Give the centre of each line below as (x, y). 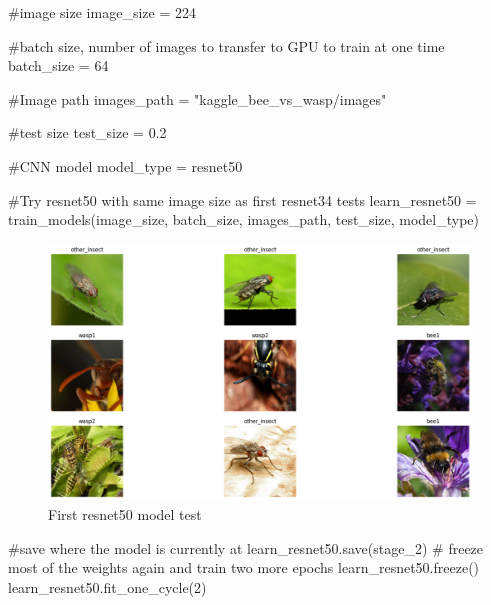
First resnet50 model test (125, 514)
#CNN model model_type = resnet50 (125, 165)
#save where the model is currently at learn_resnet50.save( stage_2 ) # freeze (246, 547)
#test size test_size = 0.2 (87, 132)
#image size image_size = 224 (102, 12)
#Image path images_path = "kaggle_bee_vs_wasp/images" (197, 98)
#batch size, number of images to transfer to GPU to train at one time (226, 45)
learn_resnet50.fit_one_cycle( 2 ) (107, 586)
